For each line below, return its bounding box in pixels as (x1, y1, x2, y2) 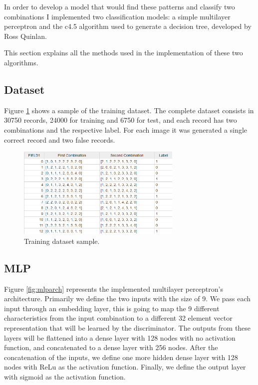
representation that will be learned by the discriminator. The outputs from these (4, 323, 251, 333)
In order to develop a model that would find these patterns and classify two (4, 1, 235, 11)
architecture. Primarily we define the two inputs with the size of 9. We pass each (4, 293, 251, 304)
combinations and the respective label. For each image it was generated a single (4, 124, 248, 135)
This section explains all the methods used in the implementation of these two (4, 47, 243, 58)
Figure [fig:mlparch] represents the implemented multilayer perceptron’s (4, 283, 223, 294)
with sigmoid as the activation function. (4, 371, 126, 382)
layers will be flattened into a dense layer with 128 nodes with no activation (4, 332, 236, 343)
